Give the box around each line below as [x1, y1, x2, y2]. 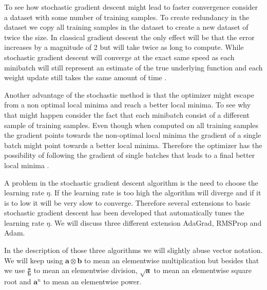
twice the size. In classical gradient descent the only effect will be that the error [4, 31, 255, 42]
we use [4, 265, 25, 276]
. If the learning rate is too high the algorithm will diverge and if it [50, 187, 261, 198]
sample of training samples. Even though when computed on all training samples [4, 119, 258, 130]
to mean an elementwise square [154, 265, 252, 276]
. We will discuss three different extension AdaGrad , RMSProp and [50, 217, 262, 228]
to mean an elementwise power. [43, 276, 142, 287]
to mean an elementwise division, [33, 265, 138, 276]
